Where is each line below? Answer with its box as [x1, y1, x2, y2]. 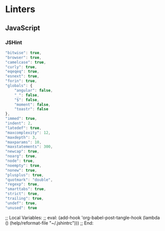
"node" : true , [5, 158, 35, 163]
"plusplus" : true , [5, 172, 44, 177]
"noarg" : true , [5, 154, 37, 159]
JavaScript [5, 24, 40, 32]
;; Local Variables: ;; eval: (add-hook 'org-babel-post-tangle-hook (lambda [5, 214, 160, 220]
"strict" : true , [5, 191, 39, 197]
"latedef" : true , [5, 125, 42, 130]
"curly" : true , [5, 64, 37, 69]
